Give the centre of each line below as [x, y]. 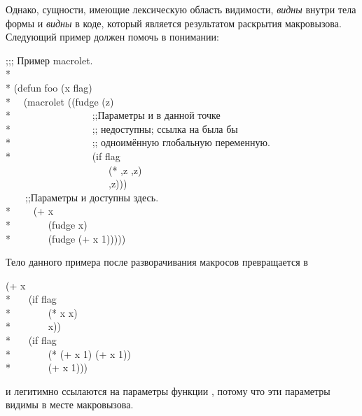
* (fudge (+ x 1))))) [66, 238]
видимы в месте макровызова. [70, 404]
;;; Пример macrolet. [49, 60]
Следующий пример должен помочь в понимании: [112, 37]
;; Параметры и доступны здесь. [92, 197]
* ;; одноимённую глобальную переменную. [138, 142]
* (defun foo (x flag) [49, 87]
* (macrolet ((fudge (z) [60, 101]
